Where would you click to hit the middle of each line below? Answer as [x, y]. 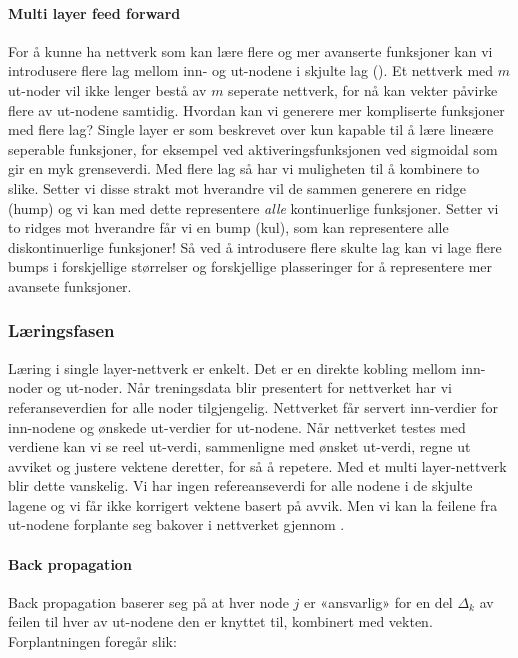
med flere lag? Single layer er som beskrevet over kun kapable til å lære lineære [251, 129]
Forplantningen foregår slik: [92, 641]
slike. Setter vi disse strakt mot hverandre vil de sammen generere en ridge [237, 187]
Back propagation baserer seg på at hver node [148, 601]
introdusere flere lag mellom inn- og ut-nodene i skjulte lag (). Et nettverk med [251, 70]
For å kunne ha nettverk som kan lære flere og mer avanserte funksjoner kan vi [250, 50]
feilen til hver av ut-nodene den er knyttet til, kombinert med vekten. [220, 621]
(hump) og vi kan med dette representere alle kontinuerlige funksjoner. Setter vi [253, 207]
